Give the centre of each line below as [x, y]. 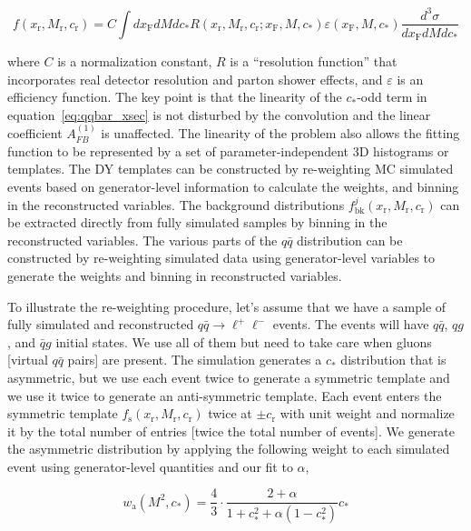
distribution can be [350, 240]
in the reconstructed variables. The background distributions [176, 204]
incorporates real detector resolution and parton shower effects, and [195, 79]
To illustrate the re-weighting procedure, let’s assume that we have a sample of [227, 306]
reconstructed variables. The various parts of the [142, 240]
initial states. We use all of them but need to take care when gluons [244, 341]
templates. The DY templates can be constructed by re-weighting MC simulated [231, 169]
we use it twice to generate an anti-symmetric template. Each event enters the [225, 395]
